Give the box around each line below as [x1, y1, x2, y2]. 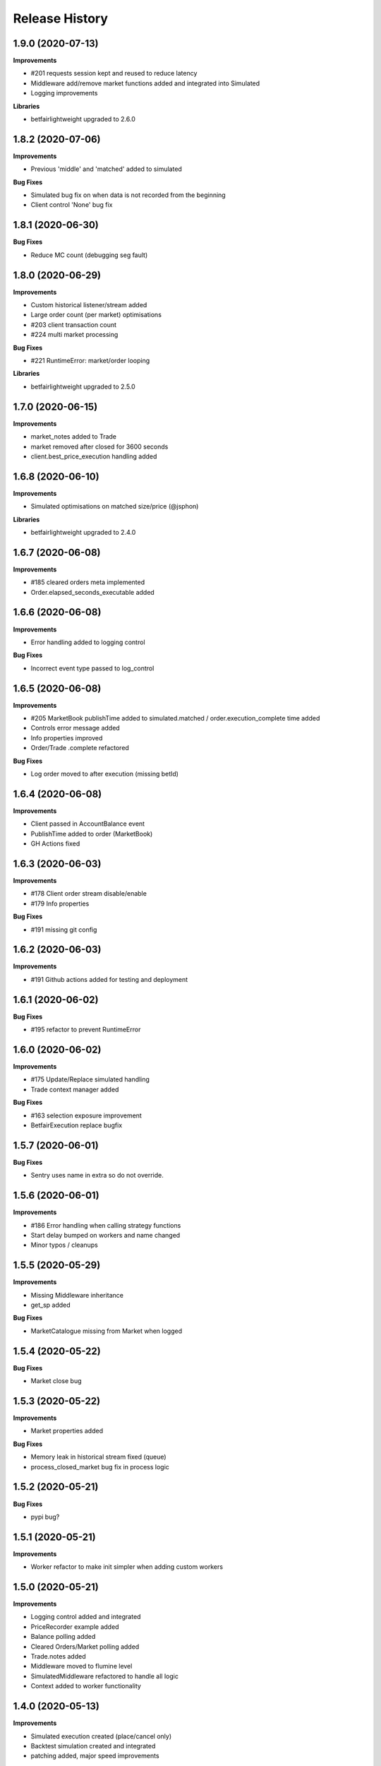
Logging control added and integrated [30, 1613, 141, 1621]
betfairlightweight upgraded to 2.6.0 [30, 115, 135, 124]
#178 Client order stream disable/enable [30, 889, 147, 898]
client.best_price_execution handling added [30, 452, 157, 461]
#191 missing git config [30, 925, 97, 934]
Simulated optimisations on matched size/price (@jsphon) [30, 502, 199, 511]
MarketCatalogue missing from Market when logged [30, 1327, 183, 1335]
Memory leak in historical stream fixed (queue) [30, 1452, 167, 1462]
